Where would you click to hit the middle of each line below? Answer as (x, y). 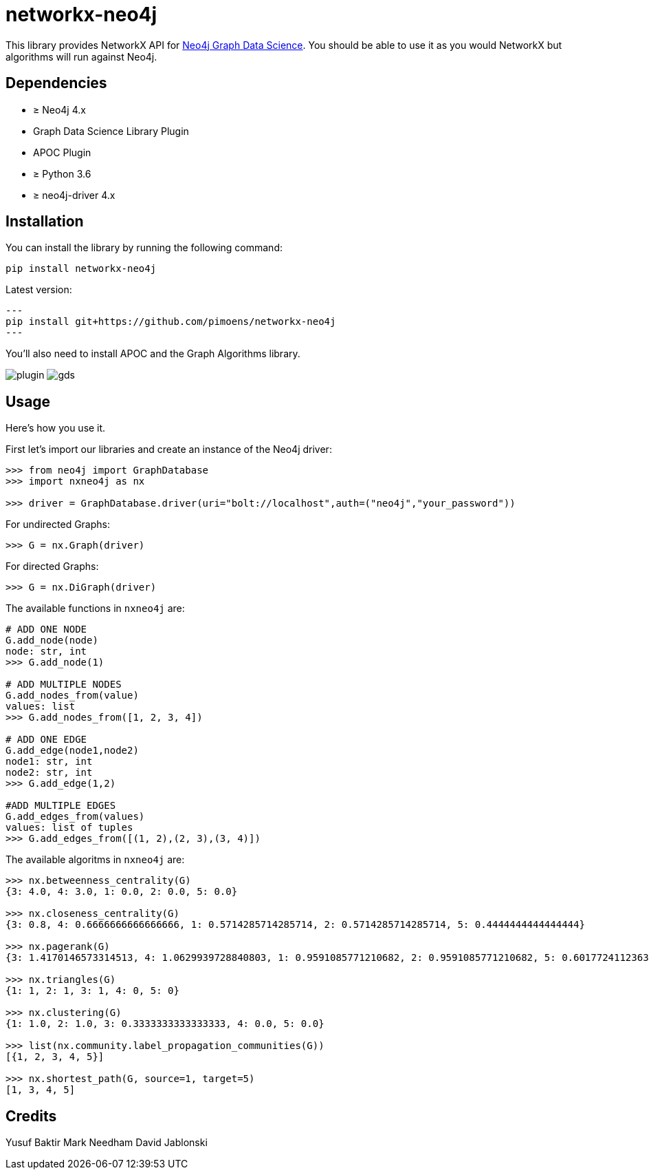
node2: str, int (49, 773)
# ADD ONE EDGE (46, 740)
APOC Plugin (62, 152)
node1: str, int (49, 762)
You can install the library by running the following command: (144, 248)
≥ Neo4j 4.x (59, 109)
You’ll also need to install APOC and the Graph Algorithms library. (153, 354)
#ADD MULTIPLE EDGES (61, 806)
